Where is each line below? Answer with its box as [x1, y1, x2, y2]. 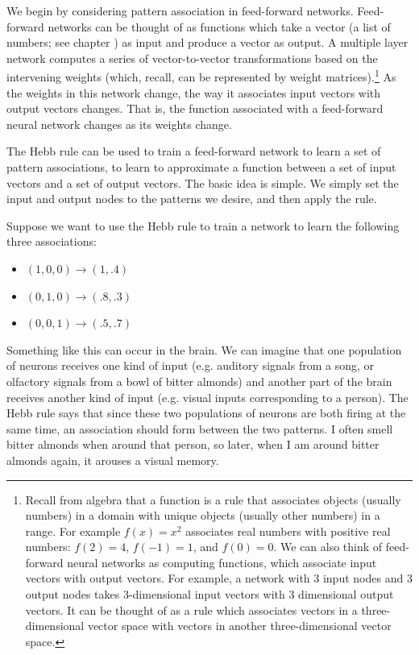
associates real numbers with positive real [185, 522, 391, 539]
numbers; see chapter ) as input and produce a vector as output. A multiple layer [6, 34, 409, 51]
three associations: [6, 233, 97, 250]
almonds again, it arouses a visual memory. [6, 451, 219, 468]
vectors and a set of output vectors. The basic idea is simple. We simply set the [6, 174, 399, 191]
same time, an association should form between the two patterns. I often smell [6, 420, 393, 437]
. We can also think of [273, 538, 383, 555]
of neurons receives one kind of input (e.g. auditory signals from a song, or [6, 357, 374, 374]
